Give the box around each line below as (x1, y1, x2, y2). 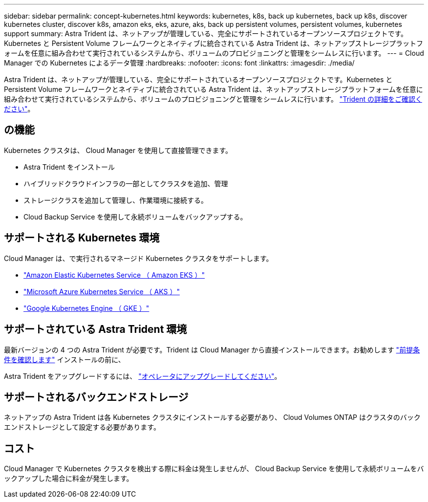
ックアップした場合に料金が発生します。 (4, 474, 133, 483)
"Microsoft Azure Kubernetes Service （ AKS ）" (23, 287, 180, 296)
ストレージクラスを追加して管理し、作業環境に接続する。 (23, 196, 208, 204)
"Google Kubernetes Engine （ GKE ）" (23, 304, 150, 312)
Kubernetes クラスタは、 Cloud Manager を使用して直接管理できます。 (4, 146, 233, 154)
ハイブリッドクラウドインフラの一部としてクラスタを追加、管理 (23, 179, 228, 188)
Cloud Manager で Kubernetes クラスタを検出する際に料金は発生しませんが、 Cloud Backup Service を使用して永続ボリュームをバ (4, 464, 424, 473)
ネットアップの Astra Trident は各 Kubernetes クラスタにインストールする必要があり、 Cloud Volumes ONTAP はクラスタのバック (4, 413, 421, 422)
